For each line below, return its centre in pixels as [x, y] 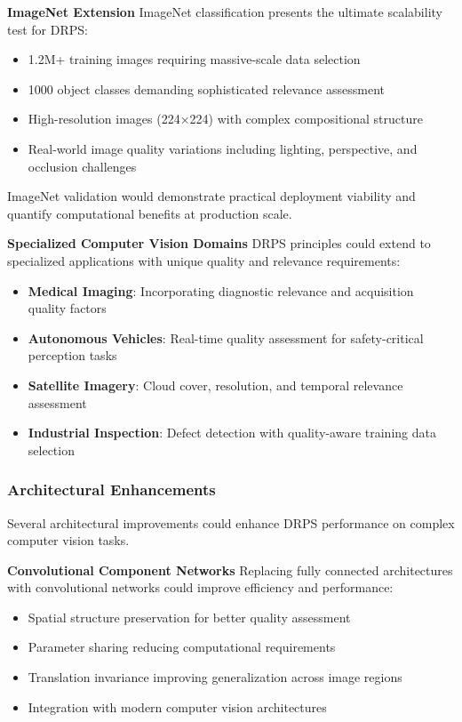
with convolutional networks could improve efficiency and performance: [200, 587]
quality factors [67, 308]
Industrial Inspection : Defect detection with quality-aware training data [232, 433]
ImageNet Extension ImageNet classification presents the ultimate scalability [225, 12]
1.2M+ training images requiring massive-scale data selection [194, 59]
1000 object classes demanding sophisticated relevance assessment [207, 88]
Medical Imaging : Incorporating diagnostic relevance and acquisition [221, 290]
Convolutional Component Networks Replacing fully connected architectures [230, 570]
